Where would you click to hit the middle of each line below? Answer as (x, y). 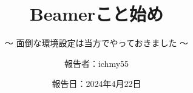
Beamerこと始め (96, 14)
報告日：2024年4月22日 (96, 84)
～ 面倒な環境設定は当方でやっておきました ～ (96, 43)
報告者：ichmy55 (96, 63)
